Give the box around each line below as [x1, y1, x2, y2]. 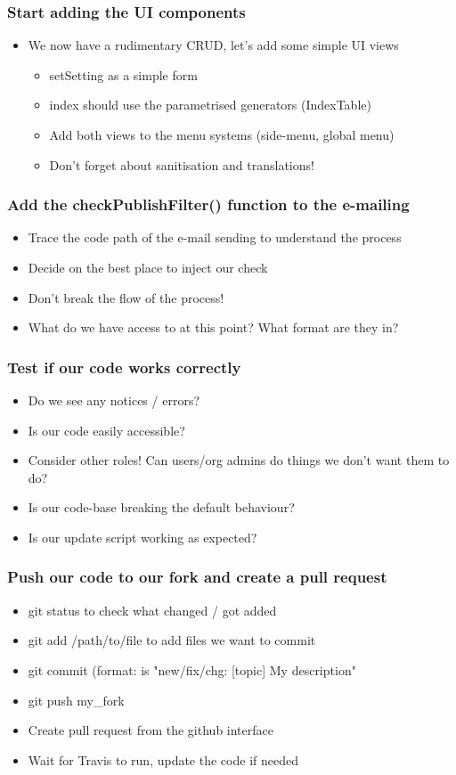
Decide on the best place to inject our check [28, 258, 268, 276]
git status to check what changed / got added [28, 600, 277, 619]
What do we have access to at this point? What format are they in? [28, 318, 399, 337]
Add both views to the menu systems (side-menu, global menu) [49, 126, 395, 143]
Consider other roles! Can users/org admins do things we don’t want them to [28, 451, 450, 469]
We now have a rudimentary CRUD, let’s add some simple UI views [28, 36, 399, 54]
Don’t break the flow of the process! [28, 288, 224, 306]
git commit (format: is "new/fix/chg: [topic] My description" [28, 660, 356, 679]
